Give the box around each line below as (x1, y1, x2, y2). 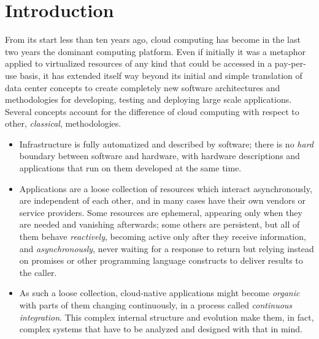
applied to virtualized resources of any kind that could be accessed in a (5, 57, 272, 70)
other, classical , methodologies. (5, 117, 121, 130)
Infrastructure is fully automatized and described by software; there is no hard (19, 137, 313, 150)
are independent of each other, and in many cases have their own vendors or (19, 194, 306, 207)
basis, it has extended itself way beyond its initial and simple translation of (20, 69, 302, 81)
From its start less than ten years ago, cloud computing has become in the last (5, 33, 301, 46)
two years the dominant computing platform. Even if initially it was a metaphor (5, 45, 306, 58)
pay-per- (274, 57, 306, 70)
